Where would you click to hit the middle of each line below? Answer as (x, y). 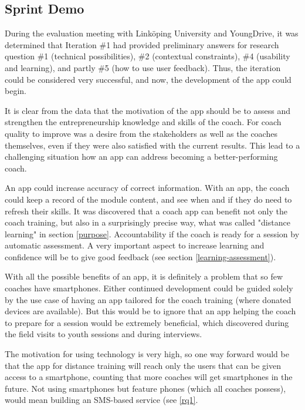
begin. (16, 91)
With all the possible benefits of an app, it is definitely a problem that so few (144, 276)
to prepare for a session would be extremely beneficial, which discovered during (147, 322)
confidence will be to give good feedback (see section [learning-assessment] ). (140, 256)
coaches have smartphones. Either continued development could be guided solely (149, 288)
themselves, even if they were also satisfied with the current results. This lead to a (152, 145)
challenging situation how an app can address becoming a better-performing (141, 157)
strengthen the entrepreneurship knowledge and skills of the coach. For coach (143, 122)
